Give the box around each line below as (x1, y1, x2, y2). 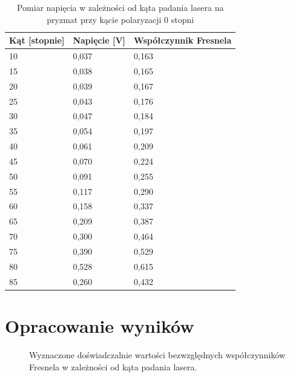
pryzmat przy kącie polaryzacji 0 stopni (47, 13, 194, 25)
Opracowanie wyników (5, 313, 194, 338)
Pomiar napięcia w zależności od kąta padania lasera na (16, 1, 224, 13)
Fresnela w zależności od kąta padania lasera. (29, 360, 197, 373)
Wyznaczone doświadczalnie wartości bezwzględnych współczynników (29, 348, 285, 361)
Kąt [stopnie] (9, 34, 65, 47)
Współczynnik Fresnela (134, 34, 232, 47)
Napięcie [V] (73, 34, 126, 47)
